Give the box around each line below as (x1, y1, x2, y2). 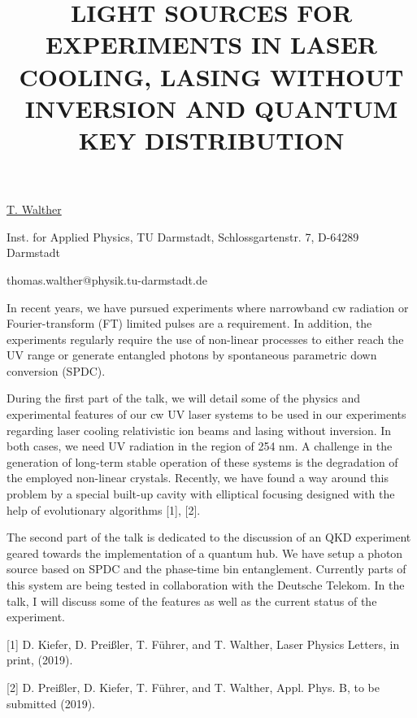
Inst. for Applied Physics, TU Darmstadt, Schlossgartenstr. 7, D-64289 (7, 228, 359, 245)
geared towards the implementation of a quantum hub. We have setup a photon (7, 544, 403, 561)
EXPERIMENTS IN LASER (45, 28, 378, 61)
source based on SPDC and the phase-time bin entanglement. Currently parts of (7, 560, 406, 577)
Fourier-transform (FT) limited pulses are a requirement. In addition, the (7, 315, 372, 332)
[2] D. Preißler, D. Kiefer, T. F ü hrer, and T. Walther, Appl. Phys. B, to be (7, 678, 380, 695)
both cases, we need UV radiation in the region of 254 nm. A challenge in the (7, 437, 393, 455)
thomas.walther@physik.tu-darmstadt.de (7, 271, 207, 288)
